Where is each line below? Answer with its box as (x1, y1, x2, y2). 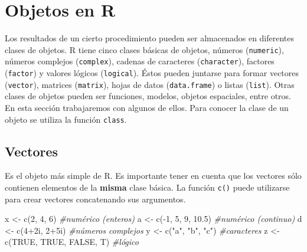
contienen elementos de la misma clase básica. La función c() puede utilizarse (5, 181, 290, 193)
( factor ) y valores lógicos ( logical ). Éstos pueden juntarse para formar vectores (5, 67, 299, 79)
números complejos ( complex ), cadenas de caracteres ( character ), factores (5, 55, 275, 67)
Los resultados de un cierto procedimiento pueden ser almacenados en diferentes (5, 32, 295, 44)
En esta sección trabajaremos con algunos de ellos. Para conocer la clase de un (5, 101, 289, 113)
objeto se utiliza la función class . (5, 113, 127, 125)
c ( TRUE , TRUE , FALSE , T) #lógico (5, 235, 139, 248)
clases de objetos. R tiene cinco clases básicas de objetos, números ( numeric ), (5, 43, 284, 55)
